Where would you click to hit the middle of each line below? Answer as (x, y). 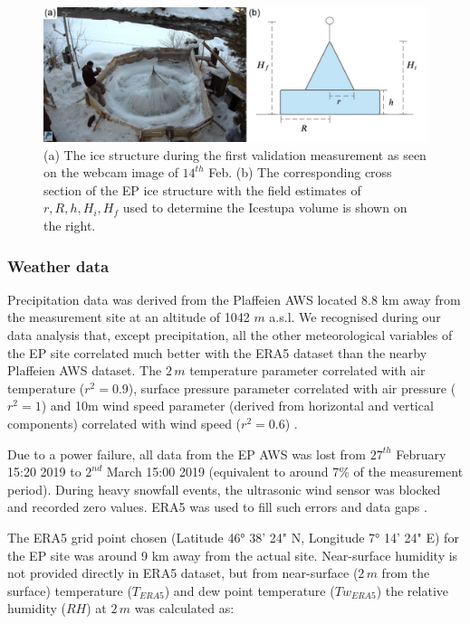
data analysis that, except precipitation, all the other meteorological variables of (230, 335)
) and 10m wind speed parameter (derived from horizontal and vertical (237, 406)
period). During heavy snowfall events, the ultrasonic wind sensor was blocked (224, 489)
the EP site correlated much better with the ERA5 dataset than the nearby (217, 352)
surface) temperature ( (70, 590)
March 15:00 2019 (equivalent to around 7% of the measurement (285, 472)
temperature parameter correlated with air (307, 370)
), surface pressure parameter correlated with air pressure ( (292, 388)
